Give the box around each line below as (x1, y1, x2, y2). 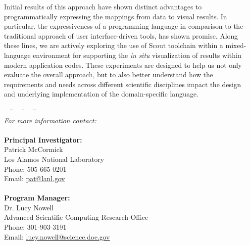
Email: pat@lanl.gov (4, 173, 65, 184)
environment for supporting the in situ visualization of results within (33, 49, 242, 60)
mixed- (225, 40, 247, 50)
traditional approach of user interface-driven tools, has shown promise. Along (4, 30, 238, 41)
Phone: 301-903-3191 (4, 222, 67, 232)
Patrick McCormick (4, 144, 63, 154)
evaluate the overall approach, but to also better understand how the (4, 69, 213, 80)
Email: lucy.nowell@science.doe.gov (4, 231, 110, 242)
